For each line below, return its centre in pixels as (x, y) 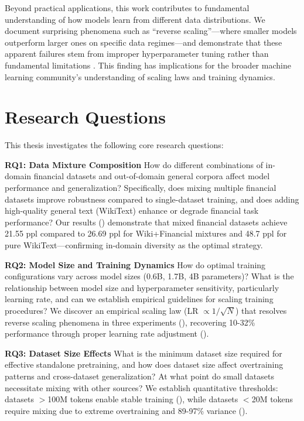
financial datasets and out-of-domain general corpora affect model (152, 176)
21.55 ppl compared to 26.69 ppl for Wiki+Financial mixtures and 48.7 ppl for (146, 233)
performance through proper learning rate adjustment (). (107, 333)
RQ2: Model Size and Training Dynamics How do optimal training (135, 264)
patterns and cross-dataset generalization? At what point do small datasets (139, 376)
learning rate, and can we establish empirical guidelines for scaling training (139, 299)
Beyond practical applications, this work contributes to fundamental (127, 8)
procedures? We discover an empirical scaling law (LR (102, 310)
